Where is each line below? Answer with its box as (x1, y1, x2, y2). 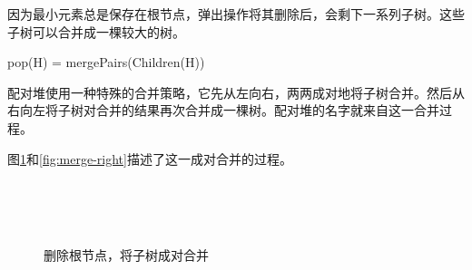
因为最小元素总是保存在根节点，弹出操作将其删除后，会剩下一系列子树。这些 (7, 5, 465, 23)
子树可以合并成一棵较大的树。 (7, 22, 185, 41)
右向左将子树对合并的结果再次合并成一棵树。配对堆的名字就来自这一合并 (7, 101, 439, 120)
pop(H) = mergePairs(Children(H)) (7, 53, 205, 72)
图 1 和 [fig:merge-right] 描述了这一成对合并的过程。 (7, 149, 292, 168)
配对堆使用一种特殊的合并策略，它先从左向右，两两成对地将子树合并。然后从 (7, 82, 465, 101)
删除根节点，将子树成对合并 (44, 245, 209, 264)
